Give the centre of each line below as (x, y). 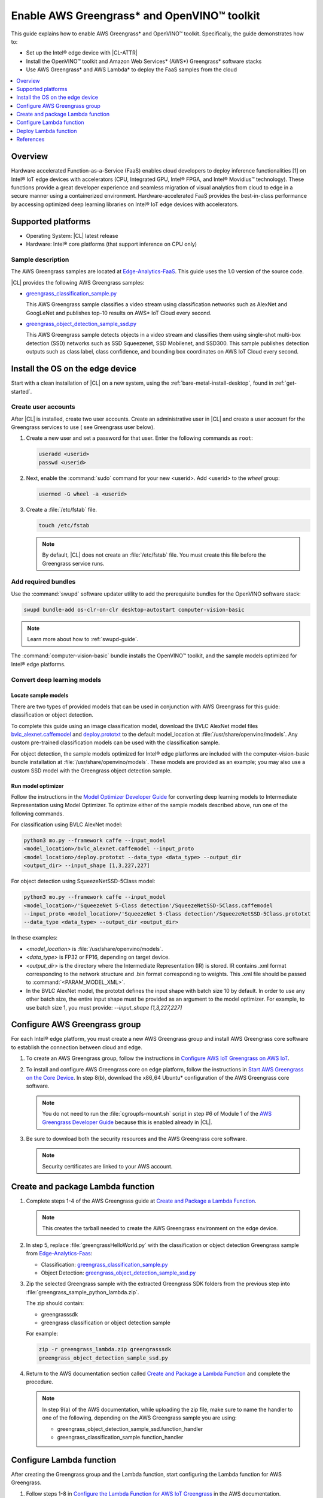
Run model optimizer (37, 786)
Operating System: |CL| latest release (72, 235)
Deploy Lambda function (47, 131)
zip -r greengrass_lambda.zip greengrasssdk (105, 1349)
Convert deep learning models (56, 679)
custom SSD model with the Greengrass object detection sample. (92, 771)
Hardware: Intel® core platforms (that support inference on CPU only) (112, 244)
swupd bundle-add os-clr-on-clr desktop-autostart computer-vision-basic (134, 609)
